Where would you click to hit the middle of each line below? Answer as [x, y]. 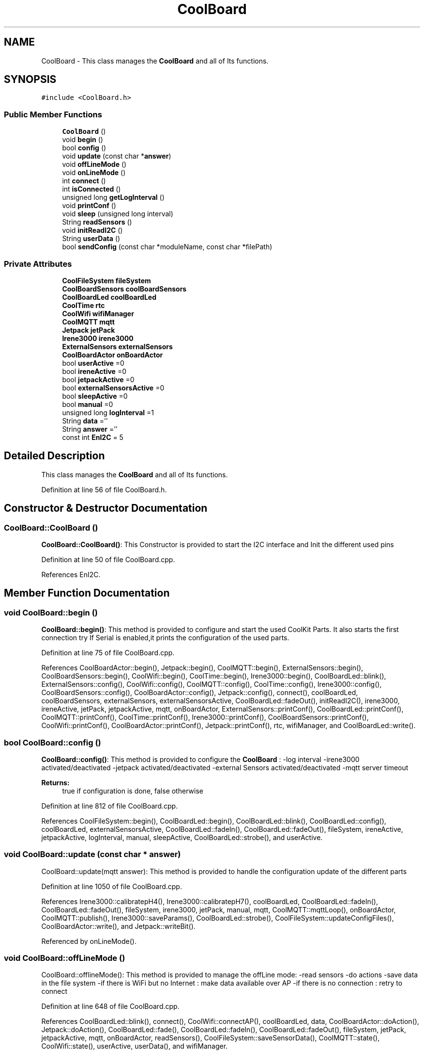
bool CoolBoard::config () [53, 742]
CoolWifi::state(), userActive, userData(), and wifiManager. [135, 1046]
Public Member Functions [53, 114]
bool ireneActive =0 [94, 371]
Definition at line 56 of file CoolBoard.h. [104, 489]
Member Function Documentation [87, 593]
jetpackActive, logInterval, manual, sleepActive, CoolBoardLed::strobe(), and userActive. [182, 837]
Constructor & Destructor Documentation [106, 508]
